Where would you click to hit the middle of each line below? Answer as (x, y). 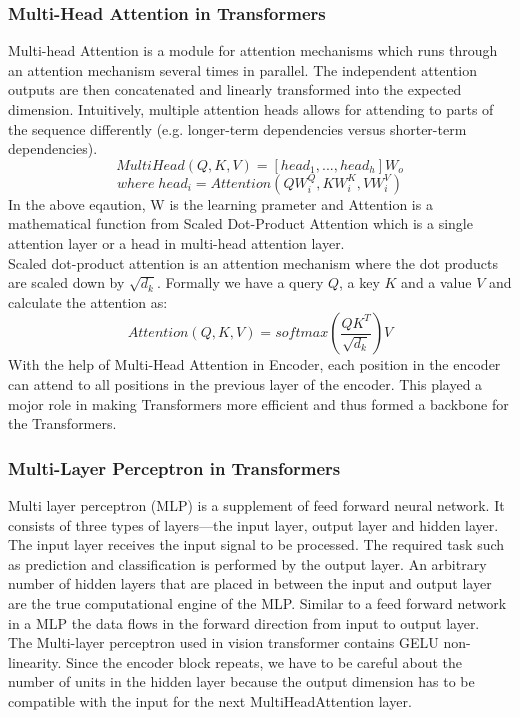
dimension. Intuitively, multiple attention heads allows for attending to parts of (251, 109)
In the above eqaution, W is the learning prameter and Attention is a (220, 203)
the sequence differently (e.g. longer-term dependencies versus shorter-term (237, 128)
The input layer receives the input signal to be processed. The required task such (256, 544)
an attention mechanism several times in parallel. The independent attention (242, 69)
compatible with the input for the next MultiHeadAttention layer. (210, 700)
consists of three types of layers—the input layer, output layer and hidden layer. (253, 524)
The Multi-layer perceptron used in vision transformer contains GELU (223, 642)
